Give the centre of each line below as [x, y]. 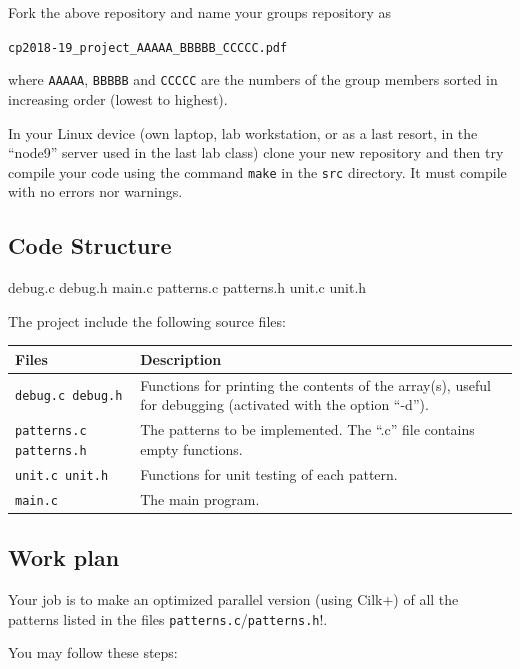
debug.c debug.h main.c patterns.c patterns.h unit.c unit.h [187, 287]
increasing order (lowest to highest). [118, 98]
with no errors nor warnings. [95, 191]
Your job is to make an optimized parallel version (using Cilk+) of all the [233, 598]
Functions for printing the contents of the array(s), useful [315, 384]
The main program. [200, 498]
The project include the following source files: [147, 320]
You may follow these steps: [93, 652]
